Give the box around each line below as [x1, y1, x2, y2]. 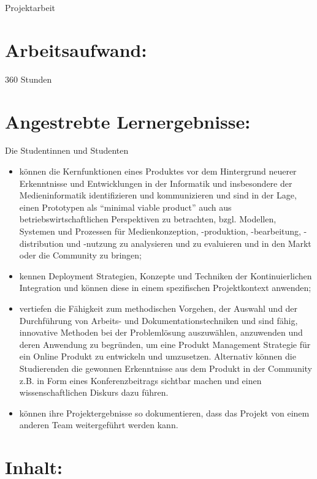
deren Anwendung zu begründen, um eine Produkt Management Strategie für [19, 338, 311, 350]
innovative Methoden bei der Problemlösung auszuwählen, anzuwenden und [19, 326, 303, 339]
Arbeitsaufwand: [5, 37, 147, 62]
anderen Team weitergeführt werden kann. [19, 418, 178, 431]
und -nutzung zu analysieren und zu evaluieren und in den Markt [66, 236, 311, 249]
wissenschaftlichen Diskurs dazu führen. [19, 386, 169, 399]
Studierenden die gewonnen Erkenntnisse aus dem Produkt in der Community [19, 361, 312, 374]
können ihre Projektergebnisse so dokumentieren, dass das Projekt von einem [19, 406, 310, 419]
